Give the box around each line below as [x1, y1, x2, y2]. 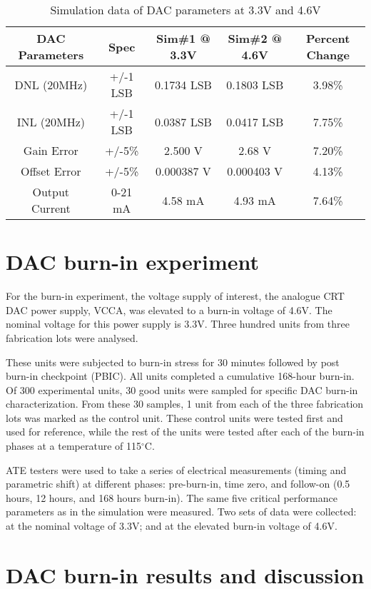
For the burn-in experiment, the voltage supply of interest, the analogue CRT [6, 288, 345, 303]
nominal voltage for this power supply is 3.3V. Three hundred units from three [6, 316, 350, 331]
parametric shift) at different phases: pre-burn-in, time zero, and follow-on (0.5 [6, 476, 350, 491]
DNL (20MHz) [14, 76, 88, 93]
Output [32, 183, 70, 200]
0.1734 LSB [154, 76, 212, 93]
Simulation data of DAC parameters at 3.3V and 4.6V [50, 1, 321, 18]
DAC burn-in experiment [6, 247, 260, 276]
